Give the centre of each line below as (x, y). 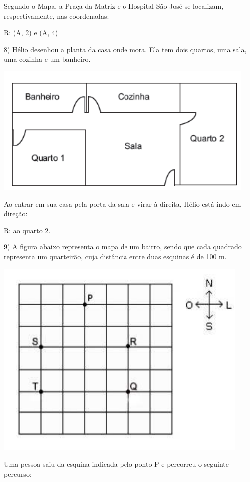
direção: (16, 213)
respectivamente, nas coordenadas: (57, 16)
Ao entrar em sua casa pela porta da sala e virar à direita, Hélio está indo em (123, 203)
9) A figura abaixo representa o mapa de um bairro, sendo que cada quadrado (123, 247)
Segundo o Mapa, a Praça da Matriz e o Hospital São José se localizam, (114, 6)
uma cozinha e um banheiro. (47, 59)
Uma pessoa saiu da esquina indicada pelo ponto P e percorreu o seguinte (117, 463)
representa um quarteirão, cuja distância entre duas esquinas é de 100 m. (115, 256)
